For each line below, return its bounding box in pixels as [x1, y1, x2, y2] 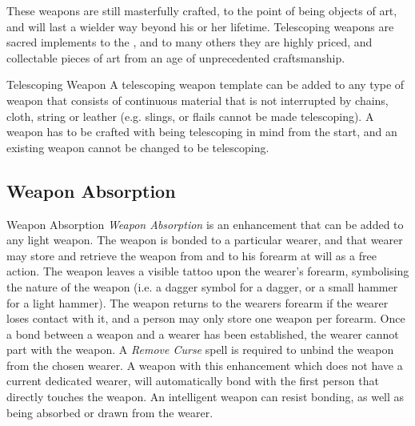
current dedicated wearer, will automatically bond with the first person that [6, 372, 379, 389]
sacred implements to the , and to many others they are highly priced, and [6, 34, 373, 50]
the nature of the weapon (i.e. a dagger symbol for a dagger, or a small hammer [6, 278, 398, 295]
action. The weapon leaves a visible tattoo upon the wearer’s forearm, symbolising [6, 263, 409, 279]
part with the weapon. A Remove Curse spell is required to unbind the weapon [6, 341, 394, 358]
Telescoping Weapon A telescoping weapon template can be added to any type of [6, 76, 405, 93]
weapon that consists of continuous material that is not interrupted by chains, [6, 91, 389, 108]
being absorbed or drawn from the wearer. [6, 404, 213, 420]
